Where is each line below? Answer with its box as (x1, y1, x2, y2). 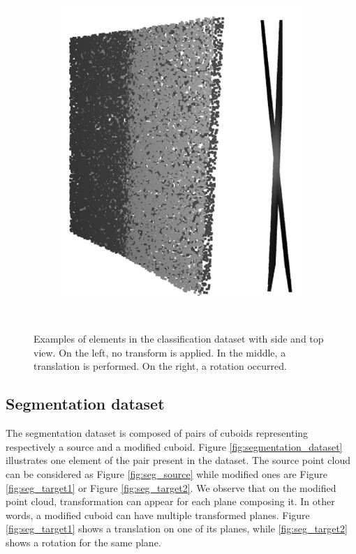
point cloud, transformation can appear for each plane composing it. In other (6, 494, 335, 509)
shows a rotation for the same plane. (6, 534, 161, 549)
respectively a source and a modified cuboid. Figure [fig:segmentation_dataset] (6, 439, 343, 454)
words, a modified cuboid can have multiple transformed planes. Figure (6, 507, 310, 522)
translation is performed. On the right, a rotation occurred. (34, 359, 287, 373)
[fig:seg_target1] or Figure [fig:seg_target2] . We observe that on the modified (6, 480, 336, 495)
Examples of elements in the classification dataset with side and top (34, 331, 324, 346)
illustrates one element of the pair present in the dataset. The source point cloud (6, 453, 351, 467)
